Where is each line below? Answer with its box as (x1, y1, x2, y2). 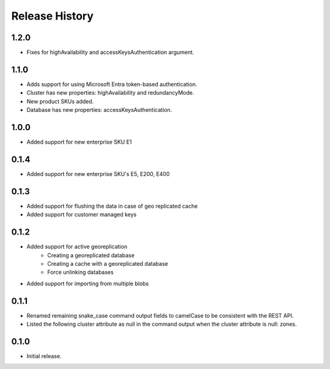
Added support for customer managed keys (26, 211, 137, 218)
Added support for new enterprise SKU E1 (26, 138, 132, 146)
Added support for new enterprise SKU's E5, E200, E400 (26, 170, 170, 177)
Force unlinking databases (47, 269, 114, 276)
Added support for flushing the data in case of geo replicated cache (26, 202, 198, 210)
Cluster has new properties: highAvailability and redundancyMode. (26, 89, 194, 97)
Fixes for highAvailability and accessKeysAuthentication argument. (26, 49, 195, 56)
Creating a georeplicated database (47, 251, 134, 259)
